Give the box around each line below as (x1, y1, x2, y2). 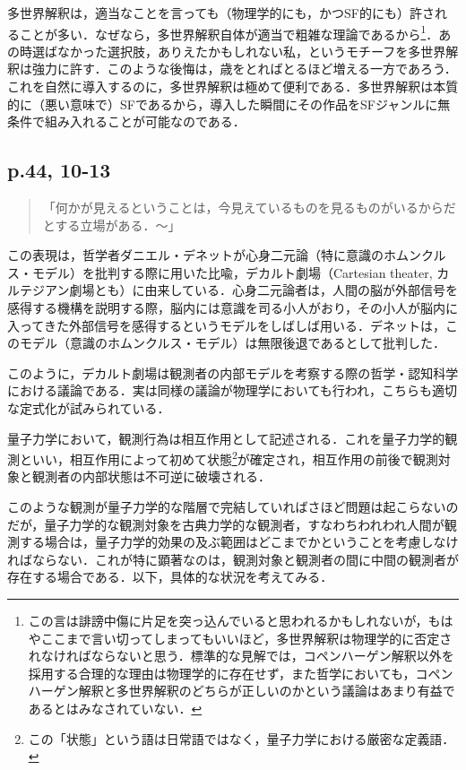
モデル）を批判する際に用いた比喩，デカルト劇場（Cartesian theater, (31, 263, 433, 281)
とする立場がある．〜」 (42, 215, 181, 234)
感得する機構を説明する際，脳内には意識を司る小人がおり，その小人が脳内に (7, 298, 459, 316)
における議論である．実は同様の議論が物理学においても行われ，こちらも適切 (7, 381, 458, 400)
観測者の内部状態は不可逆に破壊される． (31, 467, 271, 486)
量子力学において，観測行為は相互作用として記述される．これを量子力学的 (7, 428, 445, 447)
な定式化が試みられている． (7, 398, 170, 417)
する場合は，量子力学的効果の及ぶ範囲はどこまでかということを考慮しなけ (19, 532, 459, 551)
